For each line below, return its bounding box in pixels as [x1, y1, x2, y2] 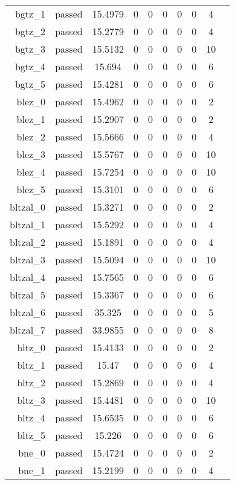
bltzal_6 [10, 305, 46, 319]
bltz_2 [17, 375, 46, 389]
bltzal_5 [10, 288, 46, 302]
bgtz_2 [14, 24, 46, 38]
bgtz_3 [14, 42, 46, 56]
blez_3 [16, 147, 46, 161]
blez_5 [16, 182, 46, 196]
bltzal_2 [10, 235, 46, 249]
